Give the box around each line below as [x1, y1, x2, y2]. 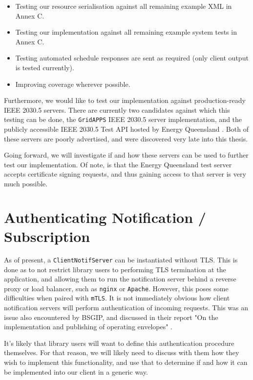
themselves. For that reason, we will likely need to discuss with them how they [4, 347, 239, 358]
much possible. [4, 178, 48, 188]
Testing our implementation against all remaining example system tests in [15, 27, 237, 37]
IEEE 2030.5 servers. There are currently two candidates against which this [4, 104, 230, 115]
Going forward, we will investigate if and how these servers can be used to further [4, 150, 249, 160]
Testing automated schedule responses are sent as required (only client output [15, 53, 249, 63]
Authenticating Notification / [4, 207, 206, 227]
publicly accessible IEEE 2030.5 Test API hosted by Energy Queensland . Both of [4, 124, 249, 134]
